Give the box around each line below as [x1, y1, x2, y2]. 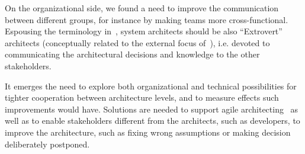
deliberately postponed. [5, 137, 90, 150]
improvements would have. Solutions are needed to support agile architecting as [5, 102, 298, 115]
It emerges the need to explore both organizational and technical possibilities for [5, 79, 297, 92]
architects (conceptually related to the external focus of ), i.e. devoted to [5, 36, 270, 49]
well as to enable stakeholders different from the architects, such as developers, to [5, 114, 300, 127]
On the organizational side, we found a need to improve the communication [5, 2, 279, 14]
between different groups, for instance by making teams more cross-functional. [5, 13, 288, 25]
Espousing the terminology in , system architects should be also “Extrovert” [5, 25, 282, 37]
